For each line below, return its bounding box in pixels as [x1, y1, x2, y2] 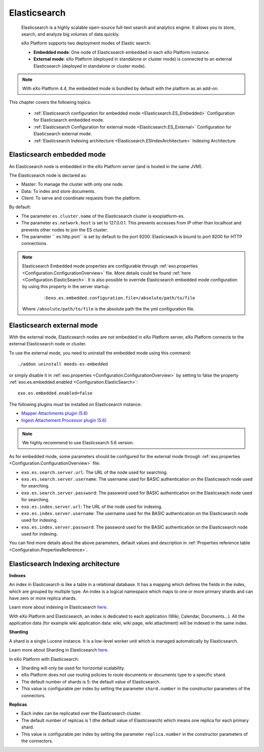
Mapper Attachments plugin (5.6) [21, 411, 88, 416]
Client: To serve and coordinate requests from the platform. [21, 195, 141, 201]
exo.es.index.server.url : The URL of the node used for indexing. [21, 504, 163, 509]
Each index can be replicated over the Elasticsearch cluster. [21, 710, 142, 716]
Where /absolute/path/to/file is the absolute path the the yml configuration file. [22, 306, 195, 312]
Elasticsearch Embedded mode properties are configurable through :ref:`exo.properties [22, 263, 198, 269]
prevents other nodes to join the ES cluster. [21, 227, 109, 233]
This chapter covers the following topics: [9, 99, 91, 105]
